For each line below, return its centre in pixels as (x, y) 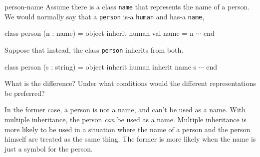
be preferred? (25, 93)
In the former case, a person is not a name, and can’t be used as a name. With (125, 110)
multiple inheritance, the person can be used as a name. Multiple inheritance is (126, 119)
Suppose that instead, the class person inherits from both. (94, 49)
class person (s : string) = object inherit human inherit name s (101, 66)
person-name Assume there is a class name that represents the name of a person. (127, 6)
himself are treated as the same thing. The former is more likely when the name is (130, 139)
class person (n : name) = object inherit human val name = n (99, 33)
